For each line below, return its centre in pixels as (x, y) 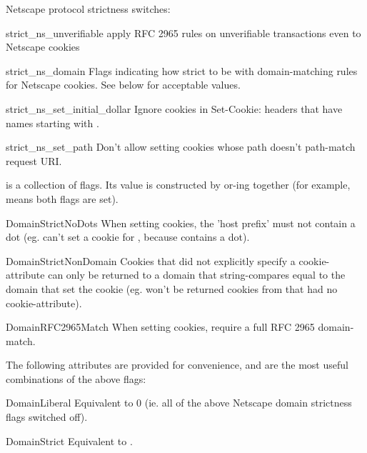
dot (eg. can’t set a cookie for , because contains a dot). (128, 237)
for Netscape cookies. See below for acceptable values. (123, 85)
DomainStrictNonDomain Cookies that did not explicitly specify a (151, 260)
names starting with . (52, 123)
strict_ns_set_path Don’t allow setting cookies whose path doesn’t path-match (181, 147)
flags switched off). (47, 417)
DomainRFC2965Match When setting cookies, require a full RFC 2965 (160, 327)
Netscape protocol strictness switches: (88, 9)
